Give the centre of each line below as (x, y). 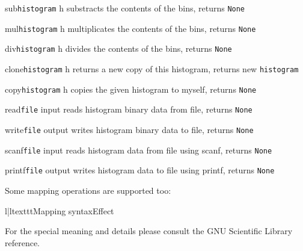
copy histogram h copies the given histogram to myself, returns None (131, 89)
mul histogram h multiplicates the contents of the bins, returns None (130, 28)
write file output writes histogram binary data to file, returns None (129, 129)
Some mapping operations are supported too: (88, 190)
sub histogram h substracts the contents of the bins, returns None (125, 8)
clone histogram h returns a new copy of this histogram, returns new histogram (152, 68)
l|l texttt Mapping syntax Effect (60, 210)
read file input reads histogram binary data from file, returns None (129, 109)
